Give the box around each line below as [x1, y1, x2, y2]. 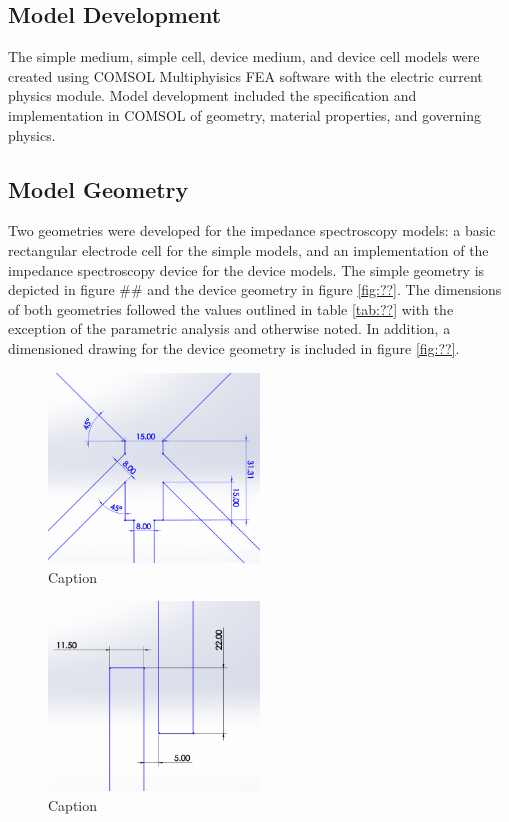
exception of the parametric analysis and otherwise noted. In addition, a [8, 318, 451, 339]
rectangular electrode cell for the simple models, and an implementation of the [8, 239, 489, 260]
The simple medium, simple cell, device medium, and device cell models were [8, 46, 480, 67]
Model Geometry [8, 173, 189, 204]
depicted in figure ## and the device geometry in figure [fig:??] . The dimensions [8, 279, 502, 300]
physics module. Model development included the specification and [8, 85, 417, 106]
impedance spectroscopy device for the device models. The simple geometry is [8, 259, 485, 280]
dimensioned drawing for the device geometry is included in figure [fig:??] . [8, 337, 460, 358]
